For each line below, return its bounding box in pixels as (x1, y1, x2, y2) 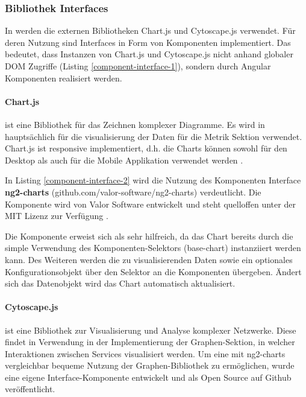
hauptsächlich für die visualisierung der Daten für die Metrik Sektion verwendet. (5, 130, 302, 142)
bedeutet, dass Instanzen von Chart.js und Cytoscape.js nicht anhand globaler (5, 48, 293, 60)
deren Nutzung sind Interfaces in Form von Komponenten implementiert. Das (5, 36, 291, 48)
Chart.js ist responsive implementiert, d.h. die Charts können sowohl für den (5, 142, 287, 154)
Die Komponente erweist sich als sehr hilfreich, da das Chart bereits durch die (5, 229, 293, 242)
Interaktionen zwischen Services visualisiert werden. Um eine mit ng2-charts (5, 347, 286, 360)
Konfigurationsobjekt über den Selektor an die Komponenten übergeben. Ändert (5, 265, 302, 278)
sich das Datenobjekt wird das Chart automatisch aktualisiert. (5, 277, 236, 290)
